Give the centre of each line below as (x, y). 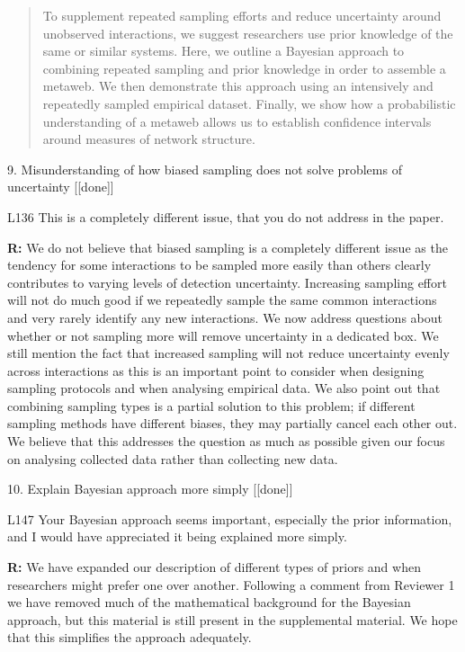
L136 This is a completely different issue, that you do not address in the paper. (226, 216)
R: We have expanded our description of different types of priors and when (214, 567)
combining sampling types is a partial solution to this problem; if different (211, 405)
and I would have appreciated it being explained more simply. (177, 536)
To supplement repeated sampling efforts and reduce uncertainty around (242, 15)
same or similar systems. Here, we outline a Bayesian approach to (224, 51)
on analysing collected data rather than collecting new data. (173, 458)
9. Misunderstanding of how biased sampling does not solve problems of (205, 169)
